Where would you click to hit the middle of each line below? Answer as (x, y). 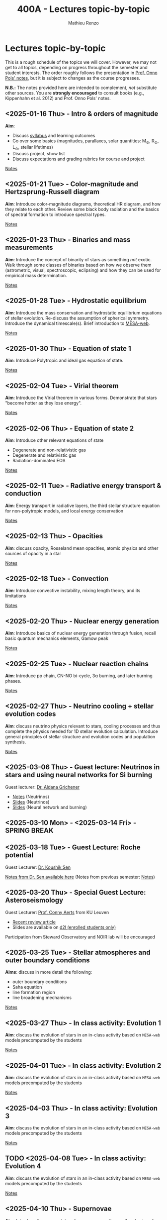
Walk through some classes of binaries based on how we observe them (78, 265)
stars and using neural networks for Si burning (79, 775)
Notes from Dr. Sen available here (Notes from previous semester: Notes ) (80, 877)
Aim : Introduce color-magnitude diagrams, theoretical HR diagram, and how (83, 204)
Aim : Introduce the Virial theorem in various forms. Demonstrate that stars (81, 398)
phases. (13, 681)
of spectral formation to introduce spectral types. (55, 214)
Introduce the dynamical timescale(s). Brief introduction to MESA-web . (78, 323)
